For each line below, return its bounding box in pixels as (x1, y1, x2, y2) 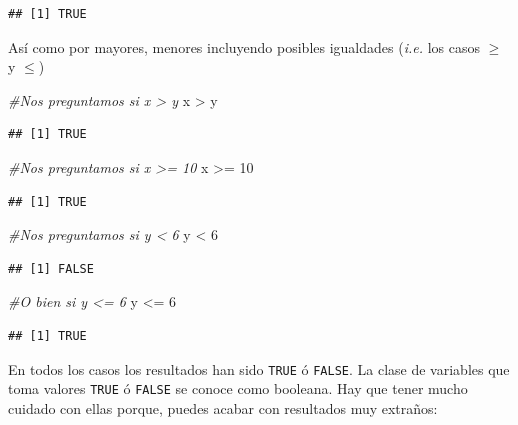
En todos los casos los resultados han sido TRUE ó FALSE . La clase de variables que (8, 358, 510, 379)
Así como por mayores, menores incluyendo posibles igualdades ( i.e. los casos (8, 36, 480, 57)
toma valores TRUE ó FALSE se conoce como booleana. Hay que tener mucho (8, 378, 468, 399)
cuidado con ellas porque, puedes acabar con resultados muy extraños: (8, 397, 438, 418)
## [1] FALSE (8, 261, 94, 276)
